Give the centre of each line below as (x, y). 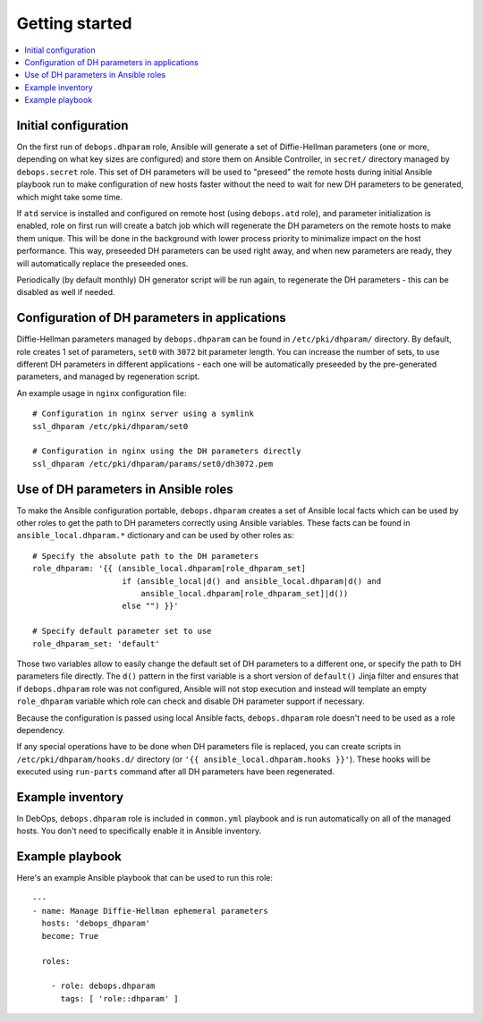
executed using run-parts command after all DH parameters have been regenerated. (176, 772)
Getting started (74, 23)
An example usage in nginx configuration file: (102, 393)
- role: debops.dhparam (103, 986)
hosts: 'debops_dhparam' (96, 924)
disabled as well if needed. (66, 292)
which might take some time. (69, 197)
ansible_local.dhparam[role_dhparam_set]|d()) (244, 593)
